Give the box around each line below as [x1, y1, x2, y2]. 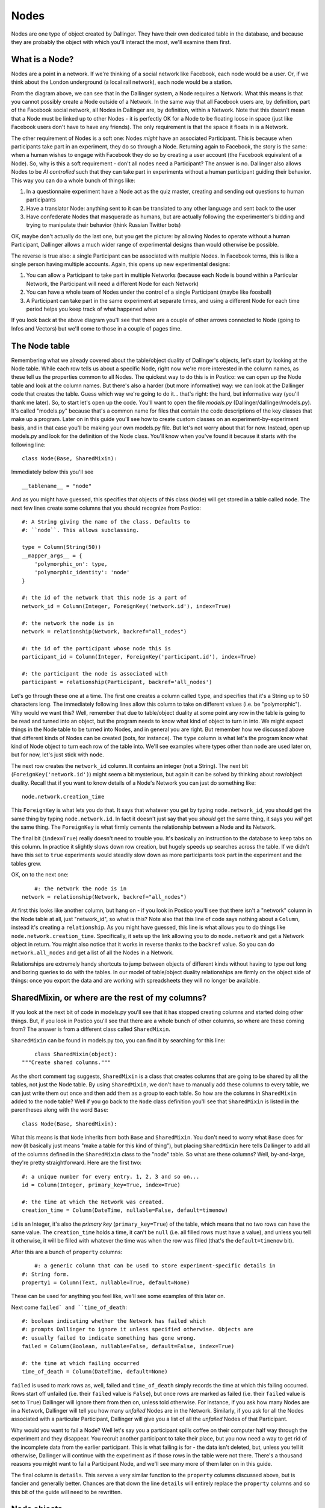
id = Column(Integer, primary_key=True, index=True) [22, 1182, 181, 1188]
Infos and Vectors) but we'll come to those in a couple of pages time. [11, 325, 182, 332]
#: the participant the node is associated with [22, 670, 168, 677]
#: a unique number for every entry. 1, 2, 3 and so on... [22, 1173, 200, 1180]
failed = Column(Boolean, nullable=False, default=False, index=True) [22, 1343, 235, 1350]
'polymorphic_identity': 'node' [34, 569, 130, 576]
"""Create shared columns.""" [22, 1059, 111, 1066]
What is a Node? [11, 54, 74, 65]
